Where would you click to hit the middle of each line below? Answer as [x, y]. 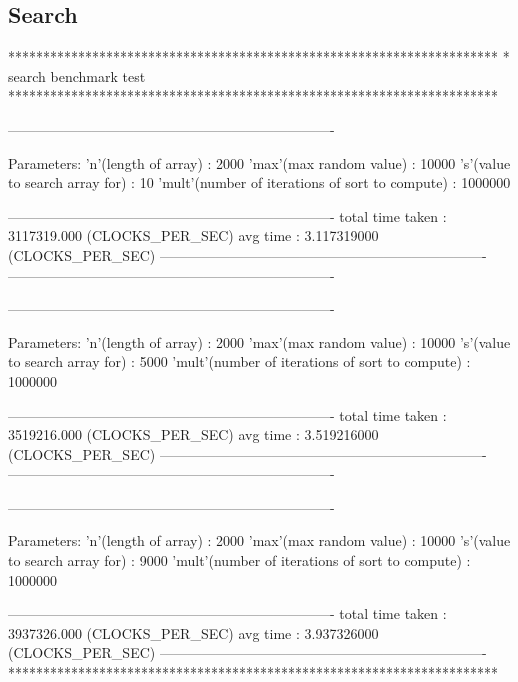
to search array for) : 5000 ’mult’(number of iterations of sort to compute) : [239, 361]
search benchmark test [77, 75]
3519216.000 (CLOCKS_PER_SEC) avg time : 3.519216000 [193, 434]
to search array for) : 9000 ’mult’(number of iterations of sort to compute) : [239, 560]
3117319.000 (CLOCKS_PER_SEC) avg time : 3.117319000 [193, 235]
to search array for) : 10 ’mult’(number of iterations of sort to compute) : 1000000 [259, 182]
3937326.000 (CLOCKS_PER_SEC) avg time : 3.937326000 [193, 632]
